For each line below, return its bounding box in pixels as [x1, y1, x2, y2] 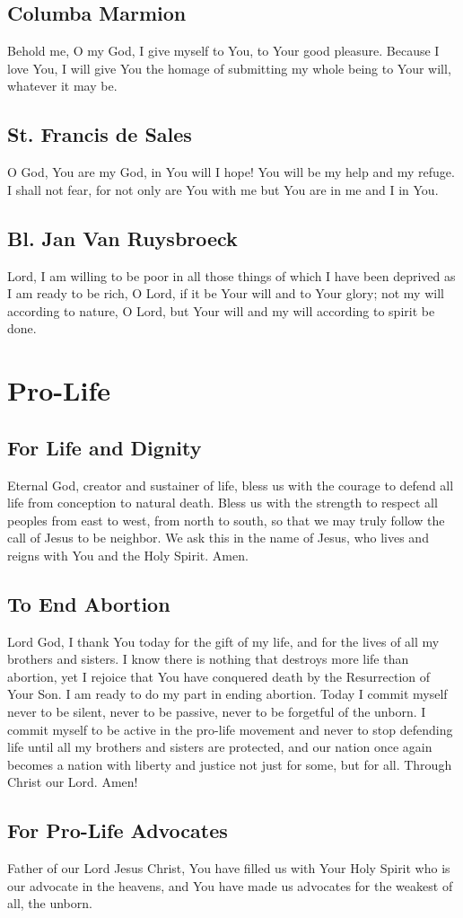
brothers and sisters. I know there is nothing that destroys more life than [7, 649, 409, 668]
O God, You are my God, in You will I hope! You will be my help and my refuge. [7, 163, 455, 181]
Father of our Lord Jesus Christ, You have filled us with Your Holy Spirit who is [7, 859, 450, 878]
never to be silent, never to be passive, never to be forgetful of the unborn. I [7, 702, 426, 721]
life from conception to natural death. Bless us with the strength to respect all [7, 493, 438, 512]
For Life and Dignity [7, 433, 202, 461]
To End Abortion [7, 589, 170, 617]
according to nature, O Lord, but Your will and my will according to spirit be [7, 301, 435, 320]
